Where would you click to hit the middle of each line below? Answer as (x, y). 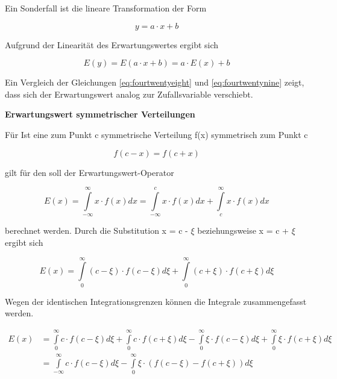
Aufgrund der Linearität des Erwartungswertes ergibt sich (112, 44)
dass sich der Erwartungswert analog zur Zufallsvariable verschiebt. (129, 94)
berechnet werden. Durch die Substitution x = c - (96, 230)
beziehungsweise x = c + (243, 230)
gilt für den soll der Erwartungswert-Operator (90, 172)
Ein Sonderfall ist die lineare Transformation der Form (106, 8)
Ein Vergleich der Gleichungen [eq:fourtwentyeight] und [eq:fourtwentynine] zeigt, (155, 82)
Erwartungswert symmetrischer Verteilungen (100, 114)
